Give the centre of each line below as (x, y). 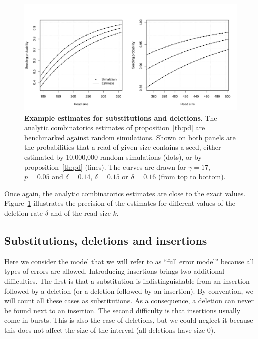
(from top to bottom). (192, 177)
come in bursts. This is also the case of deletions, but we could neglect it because (129, 320)
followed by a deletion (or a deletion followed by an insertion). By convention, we (129, 291)
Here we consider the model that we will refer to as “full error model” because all (129, 261)
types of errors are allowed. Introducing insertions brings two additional (114, 271)
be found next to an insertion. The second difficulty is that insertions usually (122, 310)
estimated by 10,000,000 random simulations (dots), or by (113, 156)
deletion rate (24, 213)
